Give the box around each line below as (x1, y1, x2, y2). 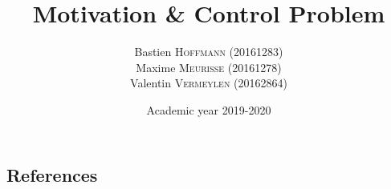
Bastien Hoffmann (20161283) (134, 43, 283, 60)
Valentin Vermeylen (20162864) (130, 74, 287, 91)
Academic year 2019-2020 (146, 101, 271, 118)
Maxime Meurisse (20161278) (136, 58, 282, 75)
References (6, 162, 98, 187)
